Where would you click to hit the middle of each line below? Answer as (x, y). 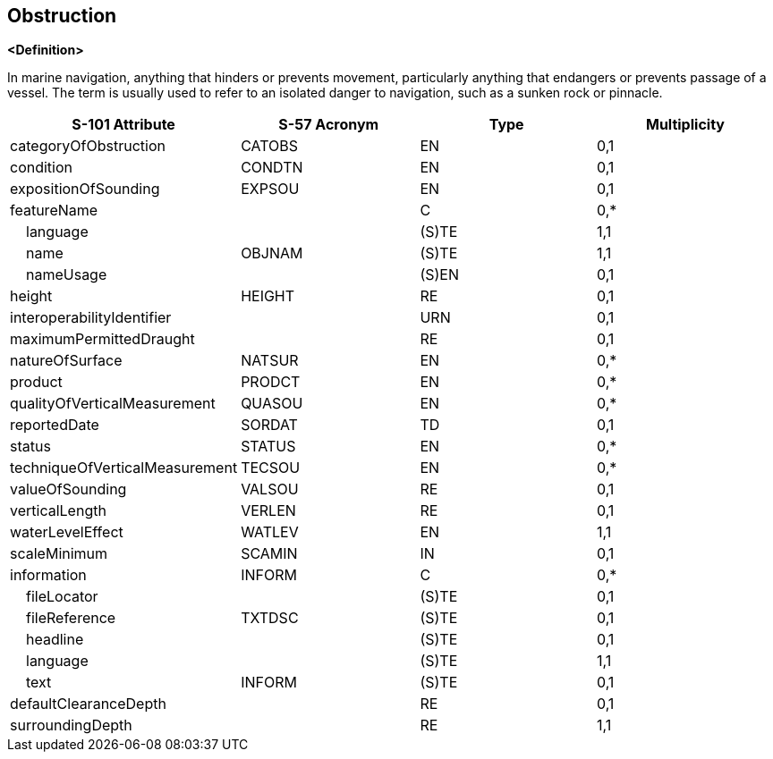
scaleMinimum (59, 554)
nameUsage (67, 275)
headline (55, 640)
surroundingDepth (71, 725)
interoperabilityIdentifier (91, 318)
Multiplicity (685, 125)
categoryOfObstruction (88, 146)
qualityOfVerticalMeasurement (113, 404)
